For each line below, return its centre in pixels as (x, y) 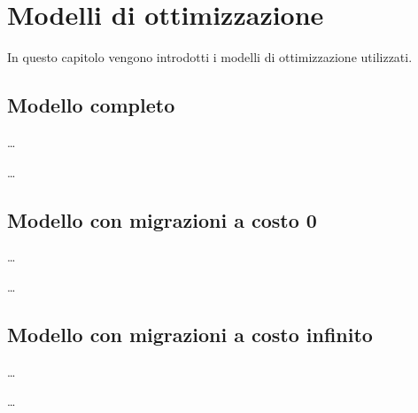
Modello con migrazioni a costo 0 (162, 219)
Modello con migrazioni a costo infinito (190, 334)
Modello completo (91, 105)
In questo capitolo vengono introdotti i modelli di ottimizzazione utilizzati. (210, 57)
